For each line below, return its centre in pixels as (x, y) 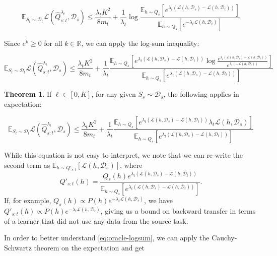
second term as (27, 165)
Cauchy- (224, 238)
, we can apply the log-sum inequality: (140, 43)
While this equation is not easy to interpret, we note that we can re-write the (124, 155)
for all (53, 43)
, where (131, 165)
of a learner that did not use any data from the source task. (96, 220)
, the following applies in (201, 94)
